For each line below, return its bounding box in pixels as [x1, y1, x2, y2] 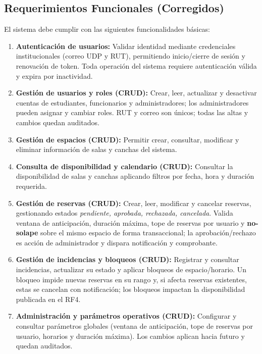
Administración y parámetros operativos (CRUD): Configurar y [16, 311, 237, 321]
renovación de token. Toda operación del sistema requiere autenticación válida [16, 60, 257, 71]
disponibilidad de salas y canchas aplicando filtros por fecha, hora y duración [16, 171, 254, 181]
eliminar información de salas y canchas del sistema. [16, 144, 177, 155]
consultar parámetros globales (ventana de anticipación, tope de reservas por [16, 321, 253, 331]
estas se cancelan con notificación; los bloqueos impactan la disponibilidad [16, 284, 245, 294]
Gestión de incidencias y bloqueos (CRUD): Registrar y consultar [16, 254, 239, 265]
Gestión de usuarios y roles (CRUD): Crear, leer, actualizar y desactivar [16, 87, 257, 98]
